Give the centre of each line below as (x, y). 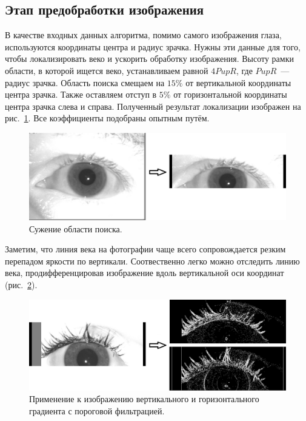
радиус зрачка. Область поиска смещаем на (85, 82)
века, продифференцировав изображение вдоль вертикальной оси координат (145, 273)
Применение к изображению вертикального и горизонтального (144, 399)
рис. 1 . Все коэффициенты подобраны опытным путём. (107, 118)
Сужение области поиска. (76, 228)
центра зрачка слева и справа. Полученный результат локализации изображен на (153, 106)
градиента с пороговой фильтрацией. (97, 410)
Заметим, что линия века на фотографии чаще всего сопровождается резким (145, 249)
